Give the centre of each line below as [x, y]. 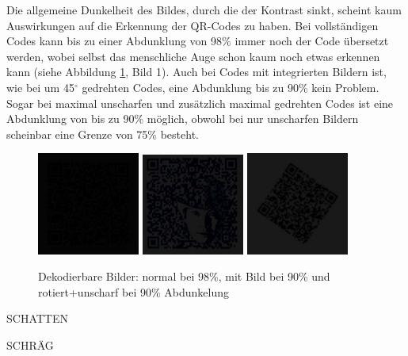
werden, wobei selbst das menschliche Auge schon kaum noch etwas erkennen [193, 56]
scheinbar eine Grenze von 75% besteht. [103, 134]
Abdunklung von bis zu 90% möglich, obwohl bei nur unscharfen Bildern [183, 119]
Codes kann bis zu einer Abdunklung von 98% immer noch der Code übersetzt [198, 41]
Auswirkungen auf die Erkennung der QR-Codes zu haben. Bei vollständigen [193, 25]
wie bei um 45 [40, 87]
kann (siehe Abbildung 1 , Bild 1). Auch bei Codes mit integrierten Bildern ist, [196, 72]
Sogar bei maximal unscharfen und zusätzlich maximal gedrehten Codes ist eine [200, 103]
